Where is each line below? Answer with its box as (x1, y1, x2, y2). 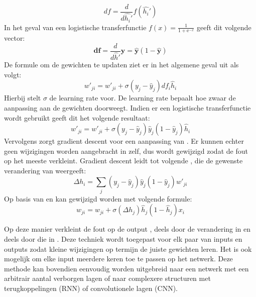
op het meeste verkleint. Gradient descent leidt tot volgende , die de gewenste (4, 155, 243, 166)
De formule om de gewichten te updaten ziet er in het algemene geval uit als (4, 59, 239, 70)
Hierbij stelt (4, 92, 41, 103)
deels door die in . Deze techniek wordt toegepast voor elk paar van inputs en (4, 233, 242, 244)
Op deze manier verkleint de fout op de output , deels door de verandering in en (4, 224, 251, 234)
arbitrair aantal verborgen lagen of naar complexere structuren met (4, 273, 211, 283)
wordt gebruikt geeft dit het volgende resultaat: (4, 112, 150, 123)
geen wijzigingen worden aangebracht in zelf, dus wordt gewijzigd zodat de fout (4, 145, 248, 156)
